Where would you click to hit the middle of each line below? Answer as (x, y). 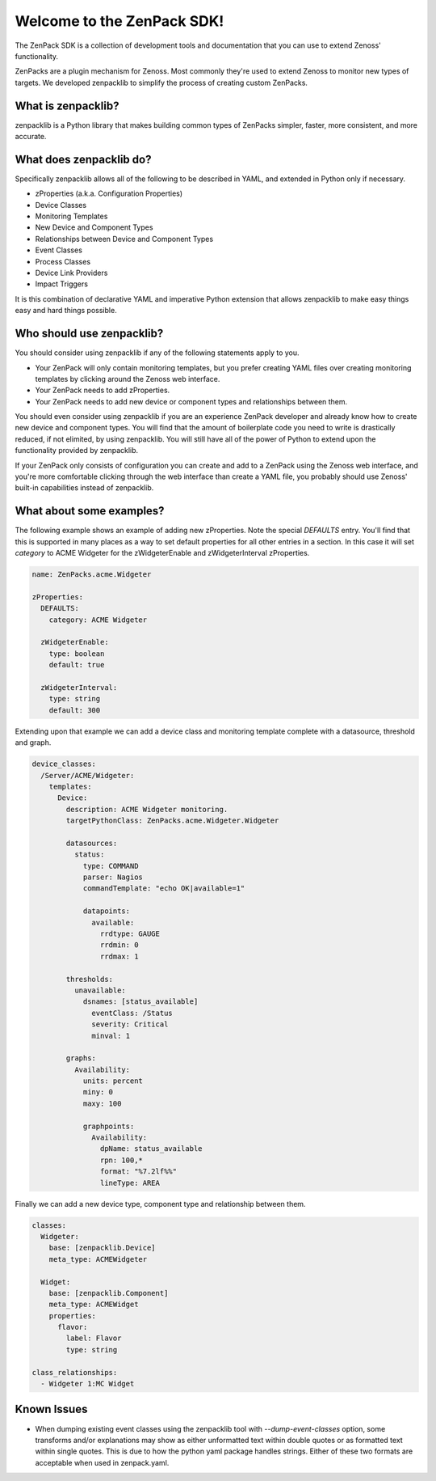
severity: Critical (130, 1024)
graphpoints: (109, 1126)
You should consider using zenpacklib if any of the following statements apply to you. (157, 353)
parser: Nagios (113, 877)
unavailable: (100, 990)
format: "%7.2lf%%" (138, 1172)
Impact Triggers (62, 284)
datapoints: (107, 911)
